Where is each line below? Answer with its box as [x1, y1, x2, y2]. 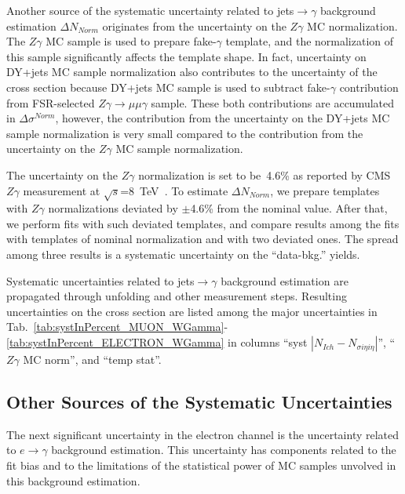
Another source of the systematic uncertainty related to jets [6, 2, 294, 18]
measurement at [23, 182, 100, 198]
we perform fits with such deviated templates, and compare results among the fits [6, 215, 400, 231]
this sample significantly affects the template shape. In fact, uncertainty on [6, 48, 367, 64]
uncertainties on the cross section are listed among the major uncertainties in [6, 303, 378, 319]
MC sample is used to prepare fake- [46, 33, 217, 49]
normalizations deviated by [48, 200, 178, 216]
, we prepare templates [270, 182, 380, 198]
